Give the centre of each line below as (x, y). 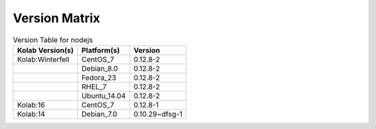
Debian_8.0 (100, 68)
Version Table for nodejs (53, 40)
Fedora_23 (99, 78)
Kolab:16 (31, 105)
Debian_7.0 (99, 114)
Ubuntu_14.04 (103, 96)
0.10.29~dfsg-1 (158, 114)
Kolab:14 (31, 114)
